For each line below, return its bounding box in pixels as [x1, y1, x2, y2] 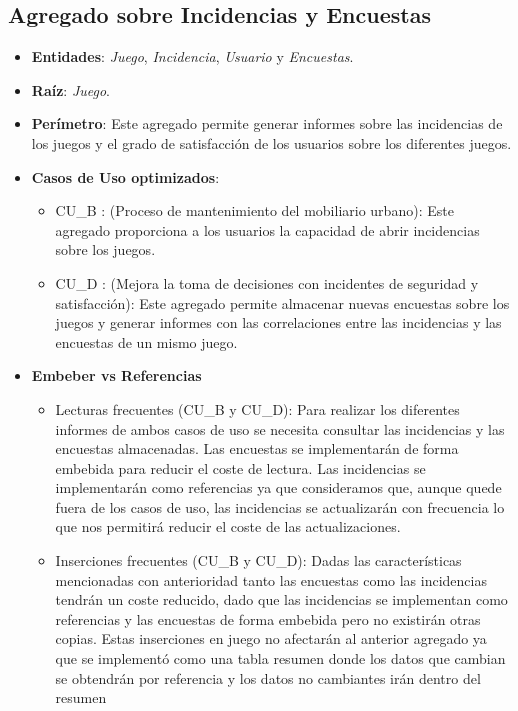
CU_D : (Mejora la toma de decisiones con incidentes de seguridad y [55, 272, 479, 293]
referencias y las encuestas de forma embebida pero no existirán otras [55, 608, 481, 629]
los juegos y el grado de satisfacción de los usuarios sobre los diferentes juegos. [31, 132, 512, 153]
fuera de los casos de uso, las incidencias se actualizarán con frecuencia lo [55, 496, 505, 517]
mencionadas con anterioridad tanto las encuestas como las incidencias [55, 569, 487, 590]
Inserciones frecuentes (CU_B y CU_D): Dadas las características [55, 550, 462, 571]
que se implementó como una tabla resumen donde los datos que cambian [55, 648, 506, 669]
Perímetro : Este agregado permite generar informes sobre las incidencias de [31, 113, 503, 134]
